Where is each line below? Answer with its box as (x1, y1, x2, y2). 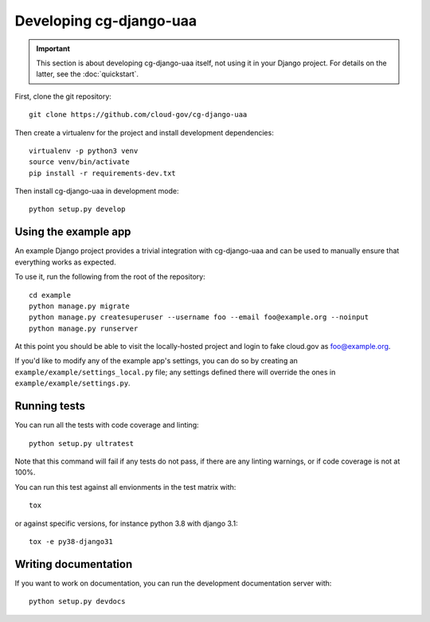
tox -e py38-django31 (29, 537, 113, 546)
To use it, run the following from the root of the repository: (14, 272, 206, 282)
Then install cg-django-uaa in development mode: (14, 186, 179, 196)
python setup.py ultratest (29, 439, 135, 448)
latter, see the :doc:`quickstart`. (36, 69, 139, 79)
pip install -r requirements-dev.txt (29, 168, 177, 178)
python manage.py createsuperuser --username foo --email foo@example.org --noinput (29, 313, 369, 322)
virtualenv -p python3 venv (29, 146, 139, 155)
